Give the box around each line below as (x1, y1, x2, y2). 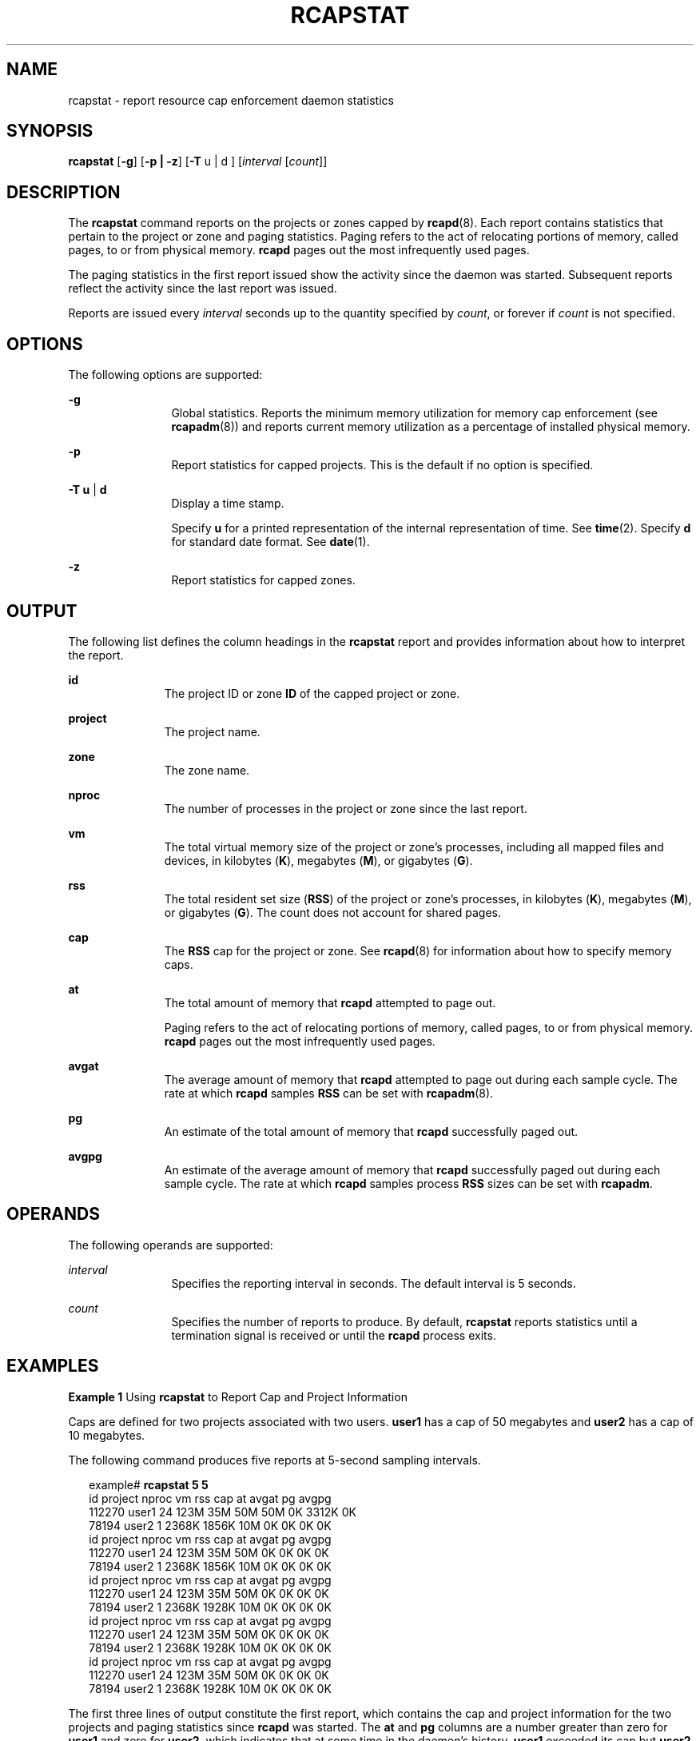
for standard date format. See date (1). (171, 535, 370, 549)
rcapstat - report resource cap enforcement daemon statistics (68, 93, 394, 107)
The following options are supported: (68, 368, 263, 382)
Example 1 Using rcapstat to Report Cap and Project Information (68, 1389, 408, 1404)
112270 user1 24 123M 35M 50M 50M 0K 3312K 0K (89, 1504, 356, 1519)
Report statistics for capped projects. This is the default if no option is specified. (171, 458, 594, 472)
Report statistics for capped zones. (171, 573, 356, 588)
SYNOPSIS (6, 121, 93, 141)
